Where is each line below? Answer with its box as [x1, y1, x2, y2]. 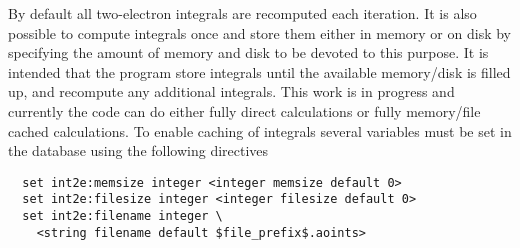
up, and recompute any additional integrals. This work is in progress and [8, 81, 455, 102]
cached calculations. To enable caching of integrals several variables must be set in [8, 120, 512, 141]
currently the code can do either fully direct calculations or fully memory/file [8, 100, 481, 121]
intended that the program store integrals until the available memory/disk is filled [8, 61, 511, 82]
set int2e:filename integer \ [22, 209, 223, 224]
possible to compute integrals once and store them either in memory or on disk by [8, 22, 511, 43]
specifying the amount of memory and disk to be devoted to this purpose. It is [8, 42, 489, 63]
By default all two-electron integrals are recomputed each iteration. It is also [8, 3, 477, 23]
